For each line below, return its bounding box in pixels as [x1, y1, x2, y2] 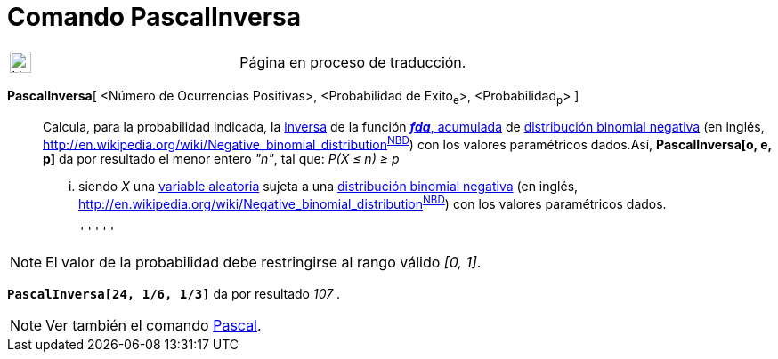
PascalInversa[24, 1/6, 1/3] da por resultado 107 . [7, 285, 341, 301]
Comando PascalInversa [7, 2, 302, 32]
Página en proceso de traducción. [239, 52, 466, 71]
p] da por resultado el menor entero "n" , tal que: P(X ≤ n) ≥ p [43, 151, 400, 167]
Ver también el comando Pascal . [45, 315, 262, 334]
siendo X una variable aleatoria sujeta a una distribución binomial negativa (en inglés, [78, 179, 579, 195]
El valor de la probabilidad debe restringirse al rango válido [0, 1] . [45, 252, 482, 271]
